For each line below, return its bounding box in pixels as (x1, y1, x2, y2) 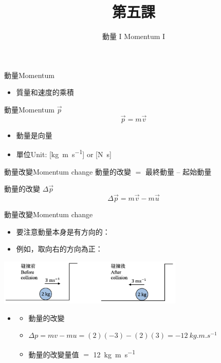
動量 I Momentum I (102, 31, 165, 42)
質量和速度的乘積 (16, 87, 74, 98)
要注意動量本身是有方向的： (16, 226, 110, 237)
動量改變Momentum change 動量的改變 (4, 166, 131, 177)
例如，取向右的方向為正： (16, 243, 103, 254)
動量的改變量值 (28, 349, 79, 359)
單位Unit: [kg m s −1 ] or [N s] (16, 147, 112, 159)
